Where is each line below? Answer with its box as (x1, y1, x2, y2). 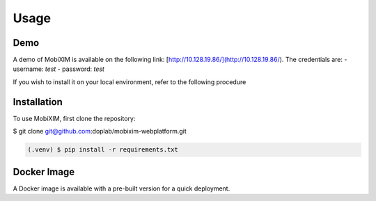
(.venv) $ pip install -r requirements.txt (27, 146, 179, 154)
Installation (13, 96, 63, 108)
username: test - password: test (13, 65, 104, 73)
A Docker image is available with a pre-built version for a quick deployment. (13, 184, 230, 193)
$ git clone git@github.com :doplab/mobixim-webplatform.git (13, 127, 187, 136)
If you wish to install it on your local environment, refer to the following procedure (13, 77, 246, 86)
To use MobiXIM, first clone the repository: (13, 114, 136, 122)
